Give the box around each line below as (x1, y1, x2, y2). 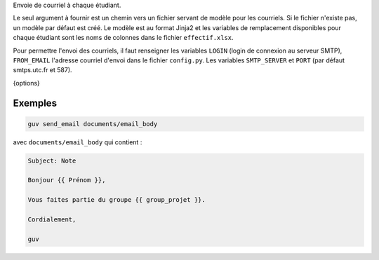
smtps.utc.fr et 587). (13, 66, 73, 74)
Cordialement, (27, 216, 77, 224)
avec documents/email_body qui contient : (13, 137, 142, 146)
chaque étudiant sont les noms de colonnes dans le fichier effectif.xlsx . (13, 34, 234, 42)
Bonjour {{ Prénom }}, (27, 176, 106, 184)
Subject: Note (27, 156, 77, 165)
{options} (13, 78, 40, 87)
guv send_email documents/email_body (27, 120, 158, 128)
